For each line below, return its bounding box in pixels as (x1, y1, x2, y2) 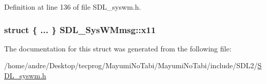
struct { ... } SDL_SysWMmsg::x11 (4, 23, 156, 36)
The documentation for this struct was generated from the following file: (4, 43, 232, 53)
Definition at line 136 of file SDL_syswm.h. (4, 2, 141, 12)
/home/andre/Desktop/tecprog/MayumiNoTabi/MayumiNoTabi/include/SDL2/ (4, 60, 258, 71)
